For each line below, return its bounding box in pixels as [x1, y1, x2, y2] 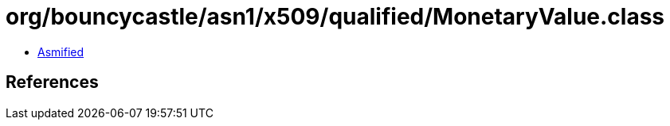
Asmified [37, 44, 84, 59]
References [6, 72, 99, 93]
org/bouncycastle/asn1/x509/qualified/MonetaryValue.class [6, 3, 665, 30]
